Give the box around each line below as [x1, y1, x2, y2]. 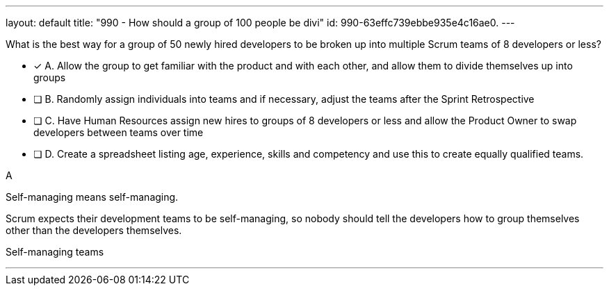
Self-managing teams [6, 246, 104, 258]
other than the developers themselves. [6, 224, 182, 236]
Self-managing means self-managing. [6, 191, 179, 203]
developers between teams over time [33, 126, 204, 138]
